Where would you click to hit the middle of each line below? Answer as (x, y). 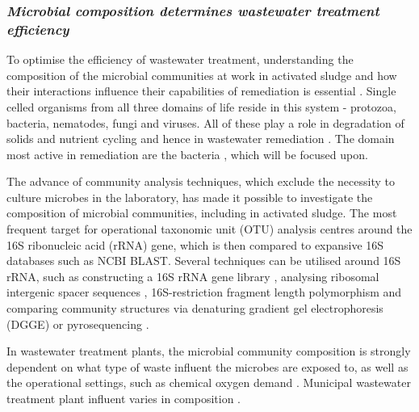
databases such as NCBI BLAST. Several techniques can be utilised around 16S (204, 261)
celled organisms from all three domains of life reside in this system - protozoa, (201, 106)
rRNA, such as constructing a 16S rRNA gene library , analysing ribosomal (193, 276)
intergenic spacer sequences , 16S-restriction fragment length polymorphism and (204, 292)
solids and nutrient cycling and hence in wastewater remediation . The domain (201, 139)
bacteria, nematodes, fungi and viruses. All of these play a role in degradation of (205, 122)
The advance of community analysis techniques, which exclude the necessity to (201, 181)
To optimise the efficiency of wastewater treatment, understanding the (180, 59)
